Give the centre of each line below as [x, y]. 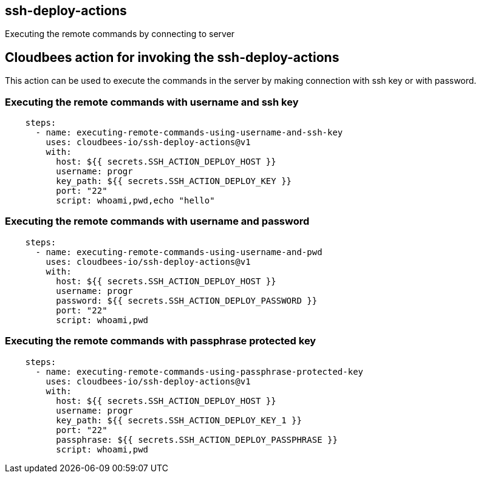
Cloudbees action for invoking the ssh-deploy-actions [172, 57]
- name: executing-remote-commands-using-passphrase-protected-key [200, 371]
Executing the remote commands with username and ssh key [152, 102]
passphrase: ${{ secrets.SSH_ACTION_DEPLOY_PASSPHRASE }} [197, 439]
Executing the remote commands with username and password [157, 221]
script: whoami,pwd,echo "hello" [135, 201]
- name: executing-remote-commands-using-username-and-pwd [179, 252]
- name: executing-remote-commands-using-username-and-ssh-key [189, 133]
